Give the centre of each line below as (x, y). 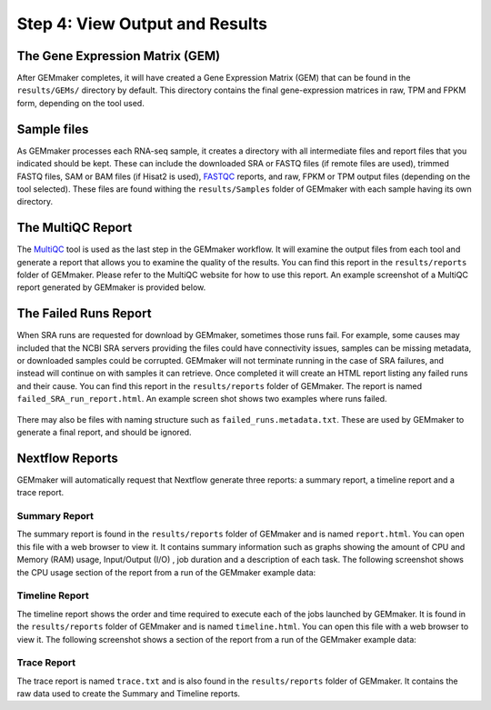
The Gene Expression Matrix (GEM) (119, 56)
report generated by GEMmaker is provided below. (111, 287)
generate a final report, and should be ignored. (104, 433)
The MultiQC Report (75, 228)
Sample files (53, 129)
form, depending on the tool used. (80, 103)
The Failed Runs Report (84, 314)
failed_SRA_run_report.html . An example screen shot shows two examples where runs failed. (202, 399)
